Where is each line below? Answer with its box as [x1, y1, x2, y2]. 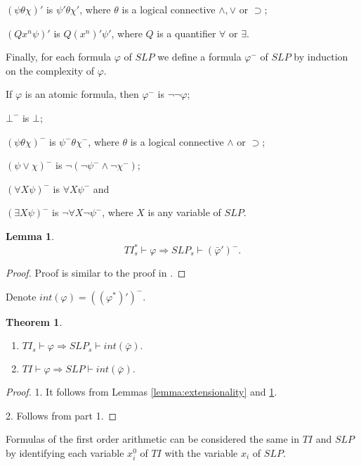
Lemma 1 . [6, 228, 55, 243]
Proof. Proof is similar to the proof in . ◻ [6, 265, 186, 280]
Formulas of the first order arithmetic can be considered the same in [6, 432, 299, 446]
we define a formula [157, 49, 242, 64]
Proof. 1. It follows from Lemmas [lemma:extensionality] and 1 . [6, 384, 277, 399]
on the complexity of [6, 63, 94, 77]
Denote [6, 289, 37, 303]
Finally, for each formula [6, 49, 112, 64]
